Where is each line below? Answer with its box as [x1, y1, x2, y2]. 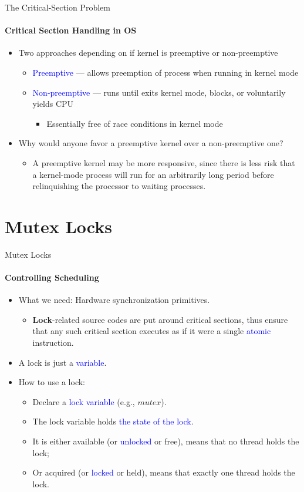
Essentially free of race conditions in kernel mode [46, 117, 223, 129]
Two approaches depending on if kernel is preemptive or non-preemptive [18, 46, 278, 59]
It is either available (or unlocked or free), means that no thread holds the [32, 435, 299, 447]
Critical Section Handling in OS [5, 24, 137, 36]
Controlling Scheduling [5, 271, 99, 284]
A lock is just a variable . [18, 356, 107, 368]
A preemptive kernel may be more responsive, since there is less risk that [32, 156, 295, 169]
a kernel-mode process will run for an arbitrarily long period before [32, 168, 274, 180]
